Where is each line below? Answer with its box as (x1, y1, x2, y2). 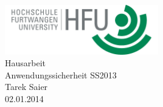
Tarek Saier (5, 80, 48, 93)
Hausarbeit (5, 57, 46, 69)
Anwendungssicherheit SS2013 (5, 68, 117, 81)
